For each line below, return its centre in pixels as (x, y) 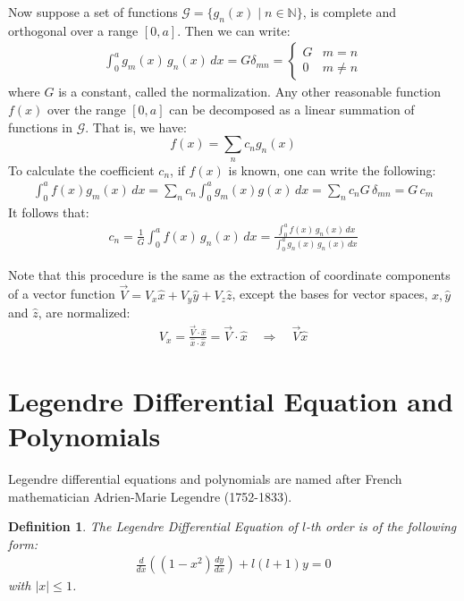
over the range (87, 110)
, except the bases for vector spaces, (330, 294)
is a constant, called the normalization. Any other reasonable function (249, 92)
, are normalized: (84, 313)
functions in (41, 127)
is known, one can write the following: (332, 169)
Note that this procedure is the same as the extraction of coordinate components (229, 274)
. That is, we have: (136, 127)
